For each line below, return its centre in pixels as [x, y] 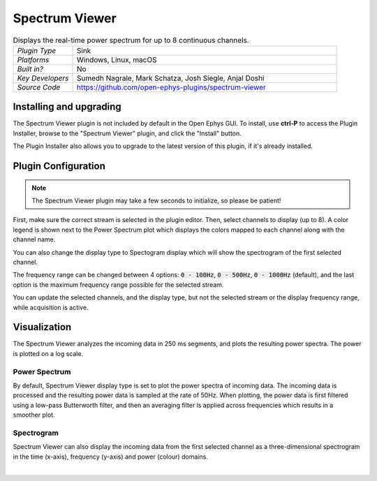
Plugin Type [37, 50]
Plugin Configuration [59, 166]
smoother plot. [34, 415]
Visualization [42, 327]
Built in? [30, 68]
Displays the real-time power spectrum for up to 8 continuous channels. [131, 40]
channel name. [34, 239]
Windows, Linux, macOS [117, 59]
